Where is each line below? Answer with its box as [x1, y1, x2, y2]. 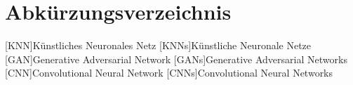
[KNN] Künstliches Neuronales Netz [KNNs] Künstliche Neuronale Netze [5, 38, 312, 53]
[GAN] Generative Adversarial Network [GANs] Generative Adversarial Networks [5, 51, 347, 66]
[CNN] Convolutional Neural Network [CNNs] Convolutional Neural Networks [5, 65, 333, 80]
